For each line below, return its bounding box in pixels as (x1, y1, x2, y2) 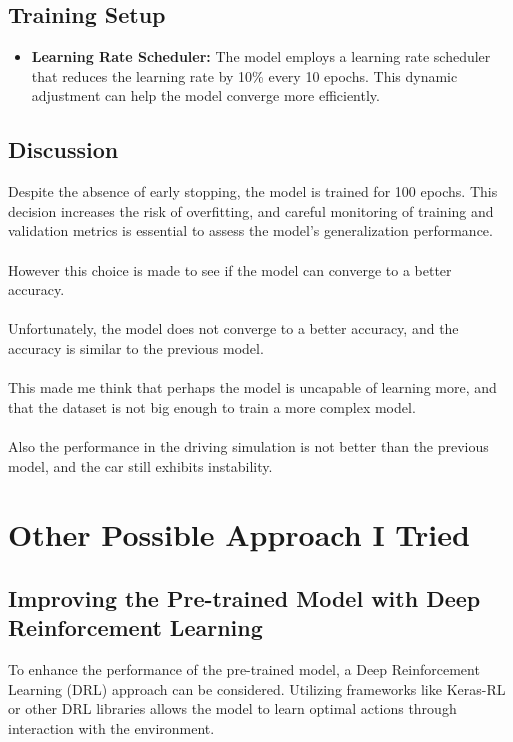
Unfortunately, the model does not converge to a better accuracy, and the (8, 318, 459, 339)
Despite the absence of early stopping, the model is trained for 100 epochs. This (8, 181, 498, 202)
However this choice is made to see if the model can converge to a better (8, 259, 452, 280)
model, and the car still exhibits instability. (8, 455, 273, 476)
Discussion (8, 134, 119, 165)
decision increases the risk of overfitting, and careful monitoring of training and (8, 200, 494, 221)
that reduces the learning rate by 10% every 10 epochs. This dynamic (31, 65, 458, 86)
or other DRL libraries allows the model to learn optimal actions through (8, 698, 457, 719)
